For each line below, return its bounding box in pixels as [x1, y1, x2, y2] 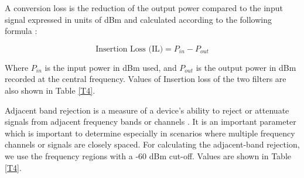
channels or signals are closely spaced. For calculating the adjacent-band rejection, [5, 138, 300, 150]
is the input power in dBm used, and [45, 61, 177, 73]
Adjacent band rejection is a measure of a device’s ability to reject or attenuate [5, 104, 289, 116]
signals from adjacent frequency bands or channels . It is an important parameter [5, 115, 296, 128]
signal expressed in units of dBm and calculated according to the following [5, 13, 272, 25]
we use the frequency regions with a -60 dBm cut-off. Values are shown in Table [5, 149, 292, 162]
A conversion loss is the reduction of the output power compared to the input [5, 2, 283, 13]
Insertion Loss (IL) [95, 44, 163, 53]
